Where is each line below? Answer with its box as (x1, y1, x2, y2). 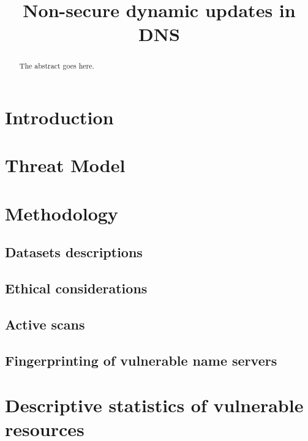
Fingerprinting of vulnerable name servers (5, 350, 277, 369)
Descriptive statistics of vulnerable (5, 393, 304, 418)
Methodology (5, 200, 118, 225)
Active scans (5, 314, 85, 333)
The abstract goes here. (19, 61, 94, 71)
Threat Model (5, 153, 126, 178)
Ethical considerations (5, 279, 148, 298)
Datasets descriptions (5, 243, 143, 262)
